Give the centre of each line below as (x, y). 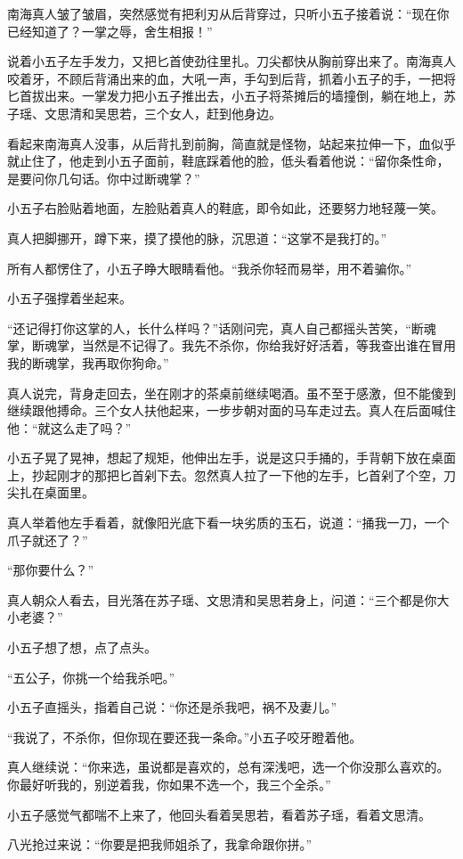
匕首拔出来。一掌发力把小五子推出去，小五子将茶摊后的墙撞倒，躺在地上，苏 (231, 96)
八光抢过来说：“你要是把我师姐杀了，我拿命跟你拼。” (160, 844)
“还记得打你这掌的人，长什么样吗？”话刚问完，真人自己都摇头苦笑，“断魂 (222, 327)
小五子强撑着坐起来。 (69, 298)
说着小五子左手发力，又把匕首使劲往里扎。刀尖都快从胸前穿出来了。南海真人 (231, 61)
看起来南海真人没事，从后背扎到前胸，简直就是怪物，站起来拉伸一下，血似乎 (231, 143)
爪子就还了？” (48, 540)
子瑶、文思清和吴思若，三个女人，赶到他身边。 (144, 113)
